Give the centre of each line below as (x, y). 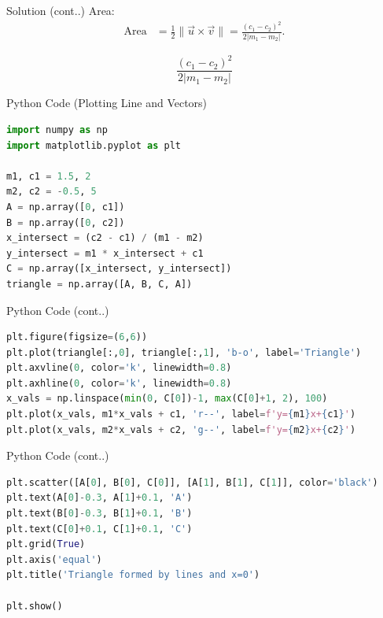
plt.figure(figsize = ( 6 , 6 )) (77, 337)
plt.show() (35, 606)
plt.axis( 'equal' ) (54, 559)
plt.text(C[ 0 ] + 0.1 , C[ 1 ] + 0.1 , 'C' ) (99, 529)
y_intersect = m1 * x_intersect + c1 (105, 253)
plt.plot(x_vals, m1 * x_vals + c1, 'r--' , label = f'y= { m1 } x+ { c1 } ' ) (181, 414)
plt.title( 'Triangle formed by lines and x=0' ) (133, 575)
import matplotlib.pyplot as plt (94, 145)
